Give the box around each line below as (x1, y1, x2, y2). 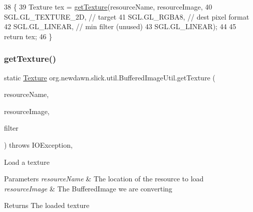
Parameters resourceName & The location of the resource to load (4, 173, 204, 184)
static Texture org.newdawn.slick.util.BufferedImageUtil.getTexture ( (4, 72, 215, 82)
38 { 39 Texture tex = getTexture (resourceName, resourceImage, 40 (4, 2, 212, 12)
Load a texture (4, 156, 50, 167)
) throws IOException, (4, 139, 73, 150)
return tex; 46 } (4, 31, 53, 41)
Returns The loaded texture (4, 200, 90, 210)
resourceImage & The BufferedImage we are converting (4, 183, 172, 193)
